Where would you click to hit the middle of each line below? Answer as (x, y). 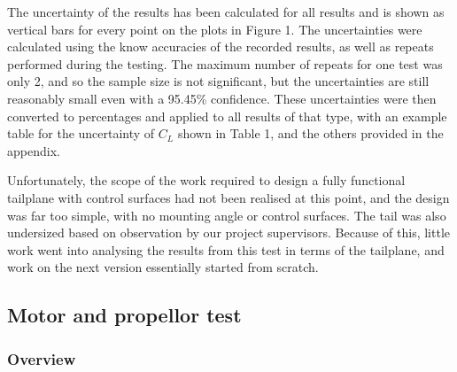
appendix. (34, 150)
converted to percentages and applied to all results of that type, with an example (227, 116)
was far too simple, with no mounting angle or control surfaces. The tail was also (227, 215)
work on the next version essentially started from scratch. (163, 267)
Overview (42, 358)
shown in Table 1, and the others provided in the (310, 133)
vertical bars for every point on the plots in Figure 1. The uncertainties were (215, 29)
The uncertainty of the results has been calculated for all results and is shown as (226, 12)
